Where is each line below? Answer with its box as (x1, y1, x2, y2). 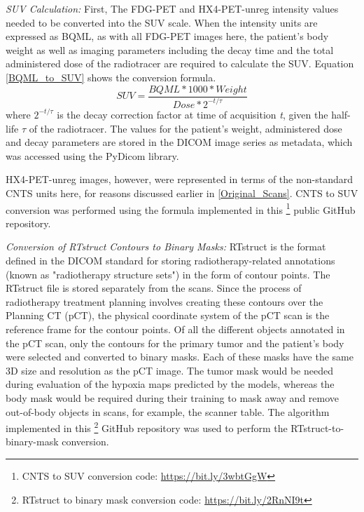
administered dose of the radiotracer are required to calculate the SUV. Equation (6, 56, 354, 71)
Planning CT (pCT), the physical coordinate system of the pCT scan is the (6, 308, 330, 323)
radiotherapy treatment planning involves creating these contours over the (6, 294, 323, 309)
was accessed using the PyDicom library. (6, 148, 179, 163)
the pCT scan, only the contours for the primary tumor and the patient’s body (6, 335, 344, 350)
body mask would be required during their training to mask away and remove (6, 390, 339, 405)
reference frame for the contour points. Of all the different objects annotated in (6, 321, 345, 336)
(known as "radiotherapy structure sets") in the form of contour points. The (6, 267, 330, 281)
